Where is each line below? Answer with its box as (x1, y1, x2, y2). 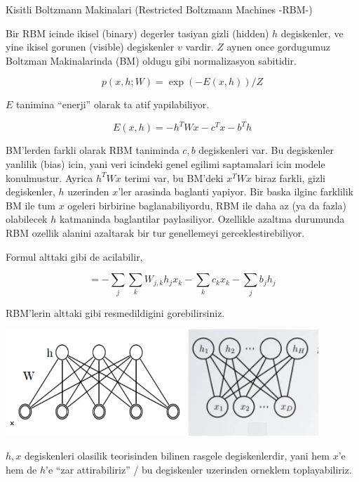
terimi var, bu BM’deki (124, 170, 224, 185)
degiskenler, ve (280, 25, 344, 40)
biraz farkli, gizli (255, 170, 325, 185)
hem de (6, 462, 37, 476)
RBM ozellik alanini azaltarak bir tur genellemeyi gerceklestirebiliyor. (6, 226, 305, 240)
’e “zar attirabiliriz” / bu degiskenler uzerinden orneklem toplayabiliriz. (46, 462, 352, 476)
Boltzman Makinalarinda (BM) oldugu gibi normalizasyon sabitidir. (6, 53, 297, 67)
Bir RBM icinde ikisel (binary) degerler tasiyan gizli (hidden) (6, 25, 269, 40)
